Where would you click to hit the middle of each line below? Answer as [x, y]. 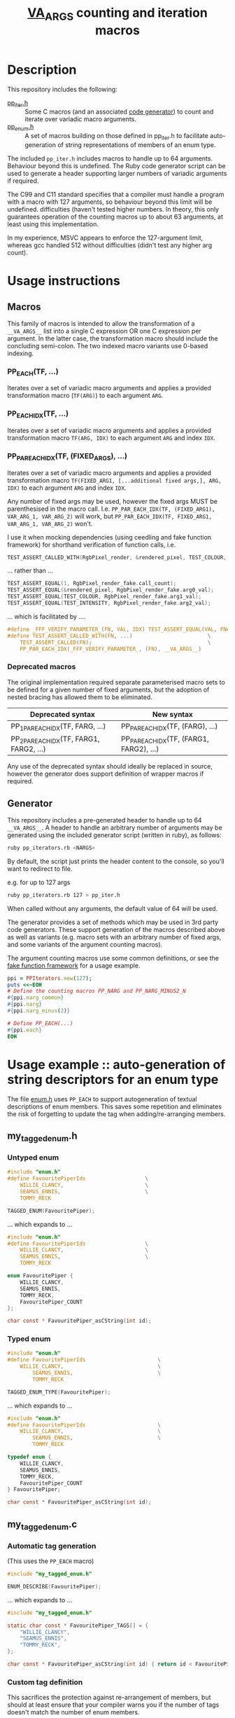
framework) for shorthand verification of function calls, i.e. [92, 544]
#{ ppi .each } [24, 1030]
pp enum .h [21, 128]
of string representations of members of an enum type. [136, 144]
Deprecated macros [42, 667]
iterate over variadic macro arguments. [80, 119]
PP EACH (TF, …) [33, 372]
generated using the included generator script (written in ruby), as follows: [114, 834]
